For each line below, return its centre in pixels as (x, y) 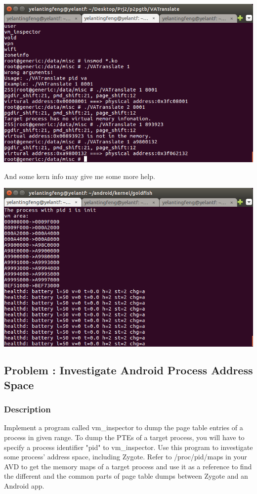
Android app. (24, 486)
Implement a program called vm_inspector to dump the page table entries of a (124, 427)
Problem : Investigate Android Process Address (128, 370)
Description (27, 409)
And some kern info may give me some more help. (80, 176)
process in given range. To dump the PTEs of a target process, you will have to (124, 437)
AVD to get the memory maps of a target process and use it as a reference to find (128, 466)
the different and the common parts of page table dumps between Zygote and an (126, 476)
